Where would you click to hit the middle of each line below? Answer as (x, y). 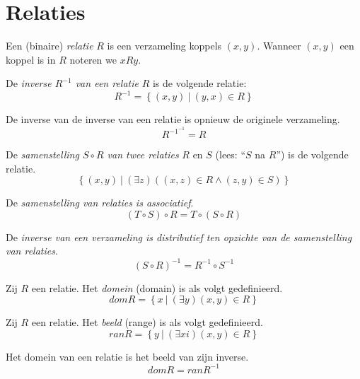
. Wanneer (279, 46)
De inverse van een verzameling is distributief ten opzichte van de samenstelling (179, 237)
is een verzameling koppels (164, 46)
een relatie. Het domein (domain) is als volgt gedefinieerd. (157, 287)
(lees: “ (231, 154)
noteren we (93, 59)
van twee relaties (143, 154)
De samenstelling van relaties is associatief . (100, 203)
